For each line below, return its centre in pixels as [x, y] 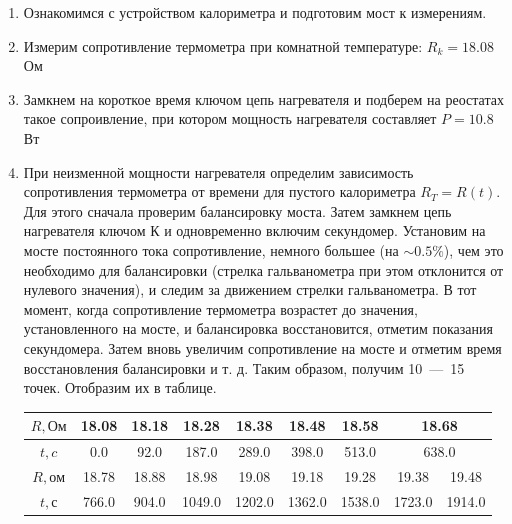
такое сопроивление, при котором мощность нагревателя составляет [230, 118]
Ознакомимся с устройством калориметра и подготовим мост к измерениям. [255, 12]
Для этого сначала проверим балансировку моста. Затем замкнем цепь [237, 210]
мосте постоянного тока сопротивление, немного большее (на [211, 249]
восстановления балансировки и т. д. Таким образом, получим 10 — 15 [244, 367]
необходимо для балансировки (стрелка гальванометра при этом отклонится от [263, 269]
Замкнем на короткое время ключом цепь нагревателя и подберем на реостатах [263, 98]
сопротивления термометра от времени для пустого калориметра [219, 191]
